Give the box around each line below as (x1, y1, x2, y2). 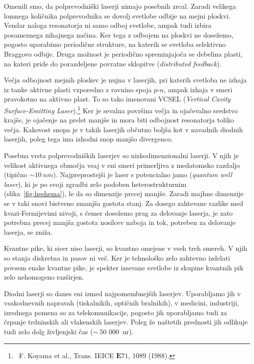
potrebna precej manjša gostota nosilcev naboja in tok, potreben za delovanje (4, 217, 236, 227)
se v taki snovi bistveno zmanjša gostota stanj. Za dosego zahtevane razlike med (4, 198, 243, 208)
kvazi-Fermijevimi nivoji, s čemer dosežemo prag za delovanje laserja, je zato (4, 207, 233, 218)
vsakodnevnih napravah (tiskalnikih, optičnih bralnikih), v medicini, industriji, (4, 298, 239, 308)
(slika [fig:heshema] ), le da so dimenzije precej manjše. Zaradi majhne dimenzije (4, 188, 244, 199)
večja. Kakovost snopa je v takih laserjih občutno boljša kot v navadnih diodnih (4, 124, 243, 134)
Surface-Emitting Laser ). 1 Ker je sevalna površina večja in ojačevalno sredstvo (4, 103, 238, 115)
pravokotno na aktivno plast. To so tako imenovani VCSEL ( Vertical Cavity (4, 94, 231, 104)
